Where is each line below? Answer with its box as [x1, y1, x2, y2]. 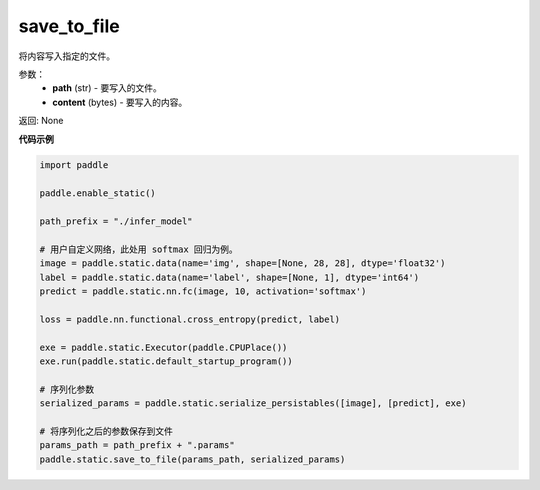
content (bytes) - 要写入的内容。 [52, 96, 188, 108]
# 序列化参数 [39, 383, 95, 395]
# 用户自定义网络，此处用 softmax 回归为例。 [39, 243, 239, 255]
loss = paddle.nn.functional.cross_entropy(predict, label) [39, 313, 341, 325]
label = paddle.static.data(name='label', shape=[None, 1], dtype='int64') [39, 271, 420, 283]
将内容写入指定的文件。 [18, 50, 115, 62]
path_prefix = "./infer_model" [39, 216, 194, 227]
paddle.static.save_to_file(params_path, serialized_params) [39, 453, 346, 465]
